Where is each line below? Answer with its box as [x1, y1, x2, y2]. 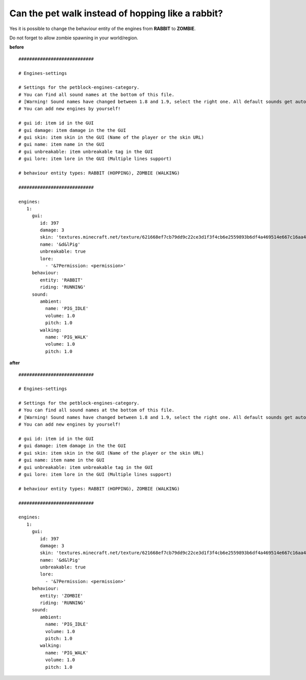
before [9, 44, 24, 50]
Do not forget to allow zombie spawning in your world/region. [9, 35, 139, 41]
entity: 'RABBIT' [40, 277, 84, 283]
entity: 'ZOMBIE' [40, 593, 84, 598]
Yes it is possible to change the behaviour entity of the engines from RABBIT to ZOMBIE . [9, 25, 196, 32]
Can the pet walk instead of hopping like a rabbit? [9, 8, 223, 19]
